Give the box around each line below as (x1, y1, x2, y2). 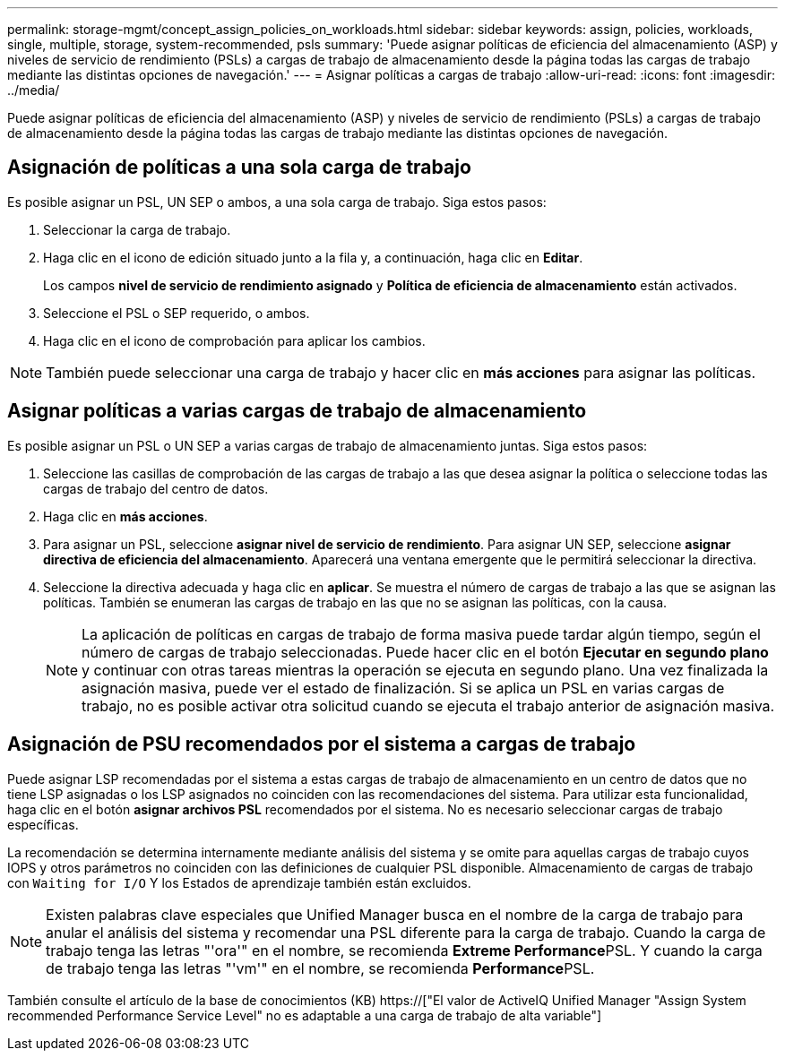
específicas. (7, 816, 79, 832)
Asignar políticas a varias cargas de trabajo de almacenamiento (7, 400, 587, 423)
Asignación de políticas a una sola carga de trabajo (7, 156, 471, 179)
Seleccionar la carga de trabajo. (43, 221, 231, 237)
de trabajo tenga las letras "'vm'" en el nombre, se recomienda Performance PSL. (46, 959, 595, 977)
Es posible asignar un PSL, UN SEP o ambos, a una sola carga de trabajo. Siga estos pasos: (7, 194, 547, 210)
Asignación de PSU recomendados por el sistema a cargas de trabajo (7, 733, 636, 756)
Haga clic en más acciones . (43, 508, 208, 524)
